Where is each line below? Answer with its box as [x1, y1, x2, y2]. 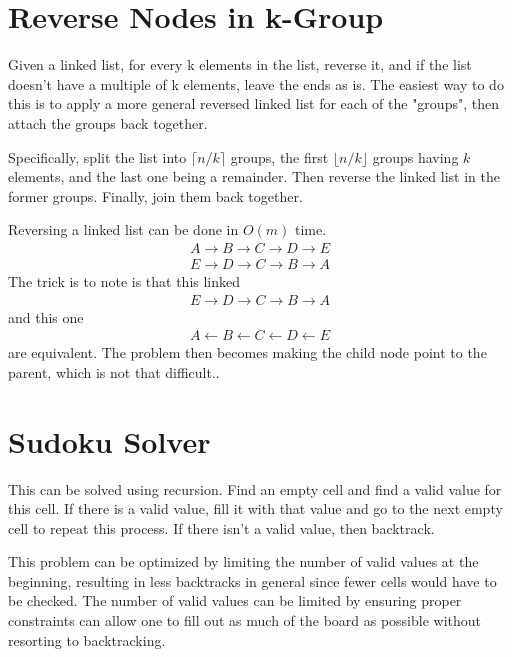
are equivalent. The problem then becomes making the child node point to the [8, 342, 487, 363]
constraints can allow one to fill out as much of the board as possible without [8, 610, 482, 631]
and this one [8, 306, 84, 327]
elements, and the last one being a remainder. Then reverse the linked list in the [8, 166, 500, 187]
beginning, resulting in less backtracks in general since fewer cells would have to [8, 570, 497, 591]
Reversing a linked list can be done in [8, 219, 239, 240]
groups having [372, 146, 459, 167]
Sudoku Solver [8, 420, 211, 461]
